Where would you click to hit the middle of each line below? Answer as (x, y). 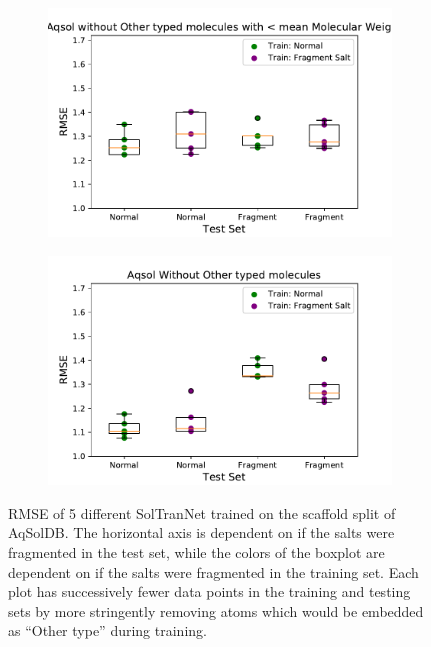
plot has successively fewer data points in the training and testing (209, 591)
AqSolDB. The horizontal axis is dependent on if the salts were (201, 532)
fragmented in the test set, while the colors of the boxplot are (196, 552)
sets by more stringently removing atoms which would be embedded (216, 610)
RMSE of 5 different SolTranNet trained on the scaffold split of (202, 512)
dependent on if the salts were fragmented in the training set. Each (213, 571)
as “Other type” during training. (107, 630)
